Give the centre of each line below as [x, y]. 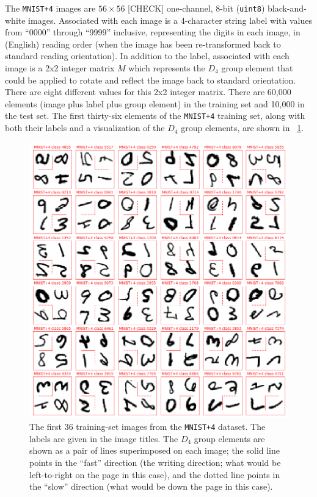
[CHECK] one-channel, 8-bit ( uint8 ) [196, 8]
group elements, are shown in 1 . [242, 128]
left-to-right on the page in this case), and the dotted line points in [155, 474]
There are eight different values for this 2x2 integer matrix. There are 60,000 [148, 92]
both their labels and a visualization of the [85, 128]
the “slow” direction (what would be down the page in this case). [151, 486]
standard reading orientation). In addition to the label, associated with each [147, 56]
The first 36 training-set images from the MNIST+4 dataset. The [148, 427]
